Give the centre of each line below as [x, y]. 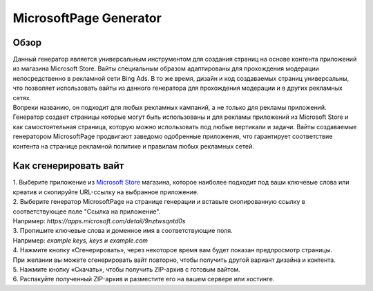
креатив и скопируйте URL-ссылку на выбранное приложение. [106, 192]
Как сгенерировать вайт [68, 166]
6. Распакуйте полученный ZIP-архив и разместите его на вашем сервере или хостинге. [144, 279]
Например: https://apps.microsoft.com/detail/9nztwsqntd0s [99, 221]
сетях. [22, 97]
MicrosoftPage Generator [87, 18]
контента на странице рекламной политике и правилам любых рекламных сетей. [134, 146]
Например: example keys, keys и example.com [80, 240]
